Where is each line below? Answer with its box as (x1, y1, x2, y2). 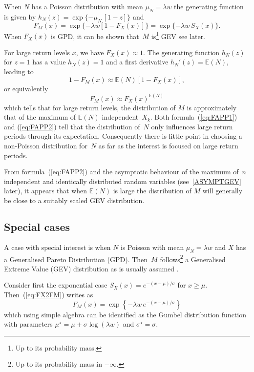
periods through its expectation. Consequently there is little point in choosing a (4, 131, 242, 141)
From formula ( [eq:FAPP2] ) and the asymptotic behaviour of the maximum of (4, 166, 239, 177)
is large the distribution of (113, 186, 191, 196)
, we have (76, 47, 104, 57)
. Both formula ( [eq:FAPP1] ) (150, 112, 237, 122)
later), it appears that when (4, 186, 87, 196)
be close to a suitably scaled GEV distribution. (4, 195, 145, 205)
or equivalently (4, 83, 48, 93)
